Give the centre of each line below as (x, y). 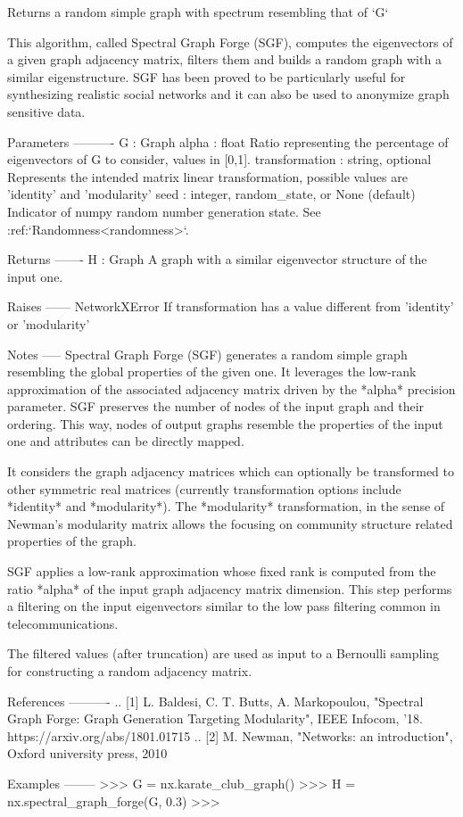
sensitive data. (46, 111)
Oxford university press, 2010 (87, 753)
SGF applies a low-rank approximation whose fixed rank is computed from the (222, 571)
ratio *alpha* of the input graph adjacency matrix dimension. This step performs (230, 588)
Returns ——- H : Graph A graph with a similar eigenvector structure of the (217, 259)
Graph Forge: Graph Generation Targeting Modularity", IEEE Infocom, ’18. (215, 718)
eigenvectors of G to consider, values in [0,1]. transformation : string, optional (219, 159)
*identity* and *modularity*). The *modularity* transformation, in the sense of (226, 506)
